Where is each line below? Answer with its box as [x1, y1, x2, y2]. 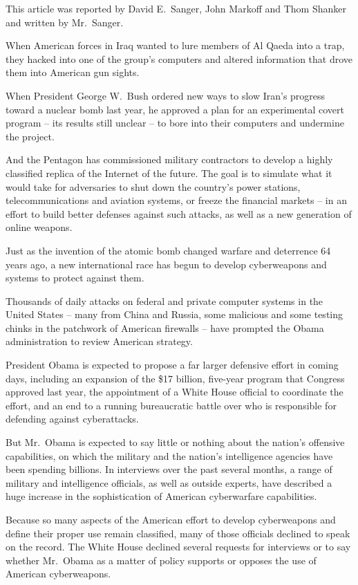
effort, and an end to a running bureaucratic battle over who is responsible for [6, 398, 337, 412]
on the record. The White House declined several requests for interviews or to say [6, 539, 351, 554]
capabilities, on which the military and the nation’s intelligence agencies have [6, 448, 333, 463]
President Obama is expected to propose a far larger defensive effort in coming [6, 357, 339, 372]
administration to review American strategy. [6, 334, 193, 349]
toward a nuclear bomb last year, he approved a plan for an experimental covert [6, 102, 344, 116]
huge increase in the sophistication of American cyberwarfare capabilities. [6, 489, 317, 503]
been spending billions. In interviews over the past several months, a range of [6, 462, 332, 476]
